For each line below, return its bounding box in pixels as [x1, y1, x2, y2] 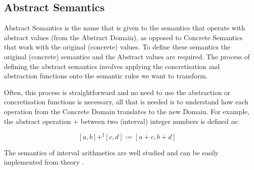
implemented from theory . [4, 157, 84, 167]
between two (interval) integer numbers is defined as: [80, 116, 239, 126]
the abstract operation [4, 116, 71, 126]
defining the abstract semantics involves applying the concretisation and [4, 61, 220, 71]
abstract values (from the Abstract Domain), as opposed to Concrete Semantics [4, 32, 243, 42]
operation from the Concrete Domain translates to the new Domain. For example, [4, 106, 250, 116]
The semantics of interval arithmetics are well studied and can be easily [4, 147, 219, 157]
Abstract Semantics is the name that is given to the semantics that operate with [4, 23, 245, 33]
